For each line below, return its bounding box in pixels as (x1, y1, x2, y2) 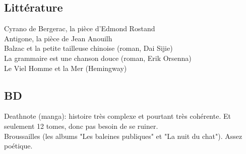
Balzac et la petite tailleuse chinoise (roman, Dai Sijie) (4, 43, 173, 53)
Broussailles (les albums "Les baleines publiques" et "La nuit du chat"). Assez (4, 130, 242, 141)
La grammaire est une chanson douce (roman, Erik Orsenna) (4, 52, 192, 63)
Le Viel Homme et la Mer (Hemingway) (4, 62, 127, 73)
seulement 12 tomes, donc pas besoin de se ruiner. (4, 120, 158, 131)
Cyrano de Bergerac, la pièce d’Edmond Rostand (4, 23, 155, 34)
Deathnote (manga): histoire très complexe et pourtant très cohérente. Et (4, 111, 231, 121)
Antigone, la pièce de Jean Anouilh (4, 33, 112, 43)
